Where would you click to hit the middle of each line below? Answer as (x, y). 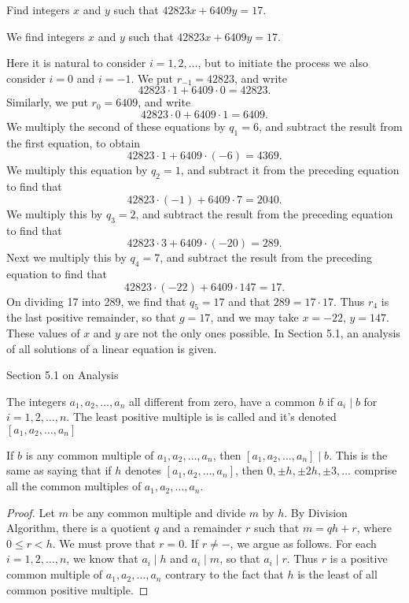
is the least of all (337, 574)
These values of (43, 332)
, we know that (102, 558)
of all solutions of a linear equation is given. (112, 348)
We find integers (46, 36)
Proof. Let (31, 512)
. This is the (358, 454)
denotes (143, 470)
